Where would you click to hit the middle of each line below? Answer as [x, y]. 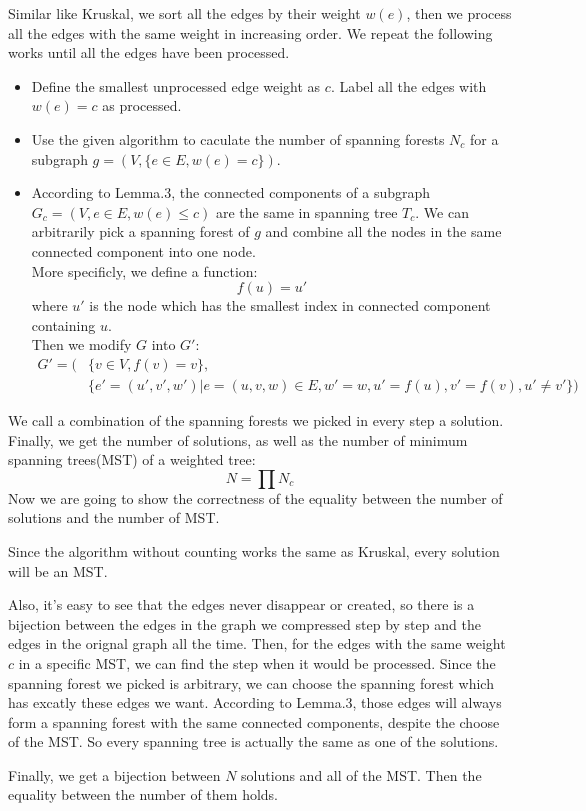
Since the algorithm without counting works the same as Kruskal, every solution [254, 550]
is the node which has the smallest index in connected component [290, 305]
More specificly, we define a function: [144, 270]
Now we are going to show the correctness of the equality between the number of [255, 497]
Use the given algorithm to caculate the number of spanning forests [238, 138]
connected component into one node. [143, 250]
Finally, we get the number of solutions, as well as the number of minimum [238, 439]
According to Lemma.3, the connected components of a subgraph [231, 192]
